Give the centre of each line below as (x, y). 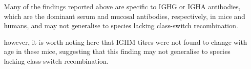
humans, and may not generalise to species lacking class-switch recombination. (121, 26)
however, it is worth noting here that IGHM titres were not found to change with (125, 42)
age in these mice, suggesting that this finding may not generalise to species (117, 51)
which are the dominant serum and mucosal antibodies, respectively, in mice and (125, 16)
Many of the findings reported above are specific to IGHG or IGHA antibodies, (122, 6)
